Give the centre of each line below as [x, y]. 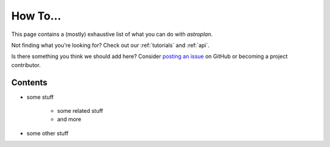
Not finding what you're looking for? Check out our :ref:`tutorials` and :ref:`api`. [111, 45]
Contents [29, 82]
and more [69, 120]
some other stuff [47, 133]
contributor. [26, 65]
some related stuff [80, 111]
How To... [36, 16]
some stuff [40, 97]
